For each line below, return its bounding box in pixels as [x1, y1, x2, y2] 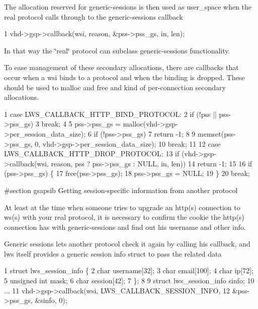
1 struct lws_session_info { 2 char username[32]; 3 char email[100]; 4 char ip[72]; [4, 265, 254, 276]
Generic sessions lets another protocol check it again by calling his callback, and [4, 238, 250, 249]
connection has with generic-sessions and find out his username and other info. [4, 221, 246, 232]
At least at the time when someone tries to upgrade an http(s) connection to [4, 202, 240, 212]
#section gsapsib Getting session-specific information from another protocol [4, 184, 238, 195]
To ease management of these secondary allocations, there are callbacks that [4, 62, 239, 73]
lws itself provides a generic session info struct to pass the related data [4, 248, 222, 259]
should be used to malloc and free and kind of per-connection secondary [4, 82, 226, 92]
